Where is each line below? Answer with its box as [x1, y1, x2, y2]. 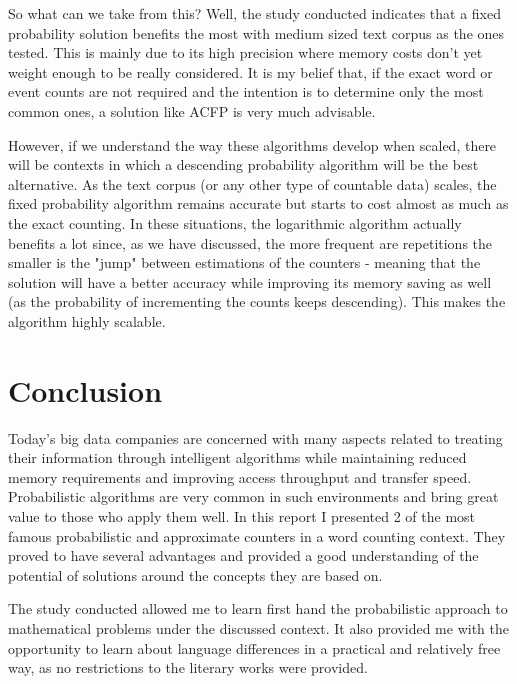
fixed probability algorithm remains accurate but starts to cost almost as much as [8, 193, 509, 214]
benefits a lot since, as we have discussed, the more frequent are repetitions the [8, 232, 493, 253]
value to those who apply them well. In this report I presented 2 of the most [8, 506, 476, 526]
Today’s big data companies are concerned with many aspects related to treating [8, 427, 503, 448]
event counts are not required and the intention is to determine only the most [8, 81, 484, 102]
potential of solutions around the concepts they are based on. [8, 564, 383, 585]
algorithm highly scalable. [8, 310, 166, 331]
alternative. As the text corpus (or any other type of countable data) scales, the [8, 173, 497, 194]
